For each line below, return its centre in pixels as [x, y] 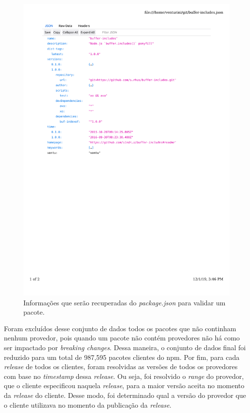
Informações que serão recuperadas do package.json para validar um [125, 302]
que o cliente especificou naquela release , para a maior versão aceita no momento [124, 385]
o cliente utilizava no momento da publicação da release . [88, 404]
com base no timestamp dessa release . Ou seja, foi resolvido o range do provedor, [124, 376]
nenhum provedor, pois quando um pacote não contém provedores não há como [122, 338]
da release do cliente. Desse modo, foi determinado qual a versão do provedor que [125, 395]
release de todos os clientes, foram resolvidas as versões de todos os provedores [121, 366]
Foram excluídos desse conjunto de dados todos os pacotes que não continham [120, 328]
